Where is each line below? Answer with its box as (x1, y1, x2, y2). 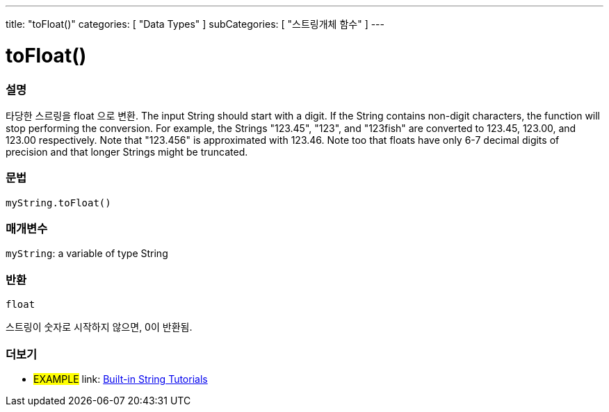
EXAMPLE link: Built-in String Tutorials (33, 372, 208, 385)
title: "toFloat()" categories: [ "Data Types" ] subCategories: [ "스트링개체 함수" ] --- (6, 18, 384, 30)
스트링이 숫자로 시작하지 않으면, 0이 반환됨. (6, 321, 193, 333)
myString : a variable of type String (6, 247, 168, 260)
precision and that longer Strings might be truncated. (6, 145, 248, 158)
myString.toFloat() (6, 197, 111, 208)
